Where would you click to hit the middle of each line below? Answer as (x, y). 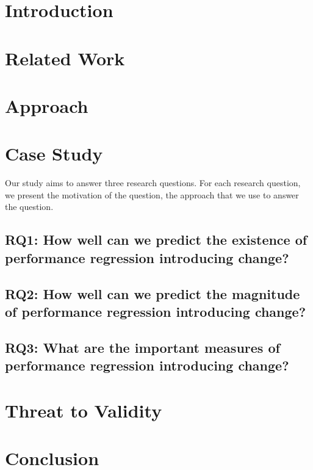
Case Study (54, 154)
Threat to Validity (84, 410)
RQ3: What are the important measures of (142, 347)
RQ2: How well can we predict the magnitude (153, 293)
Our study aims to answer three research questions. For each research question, (153, 183)
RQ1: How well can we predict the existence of (156, 240)
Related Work (65, 58)
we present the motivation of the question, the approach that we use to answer (152, 194)
